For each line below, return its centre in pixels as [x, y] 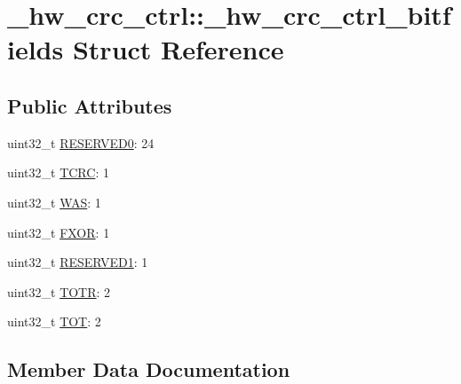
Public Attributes [90, 105]
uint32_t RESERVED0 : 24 [81, 142]
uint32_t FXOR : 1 [59, 232]
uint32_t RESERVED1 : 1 [78, 262]
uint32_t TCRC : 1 [58, 172]
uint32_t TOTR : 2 [59, 291]
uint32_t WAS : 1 [54, 202]
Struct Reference [178, 49]
